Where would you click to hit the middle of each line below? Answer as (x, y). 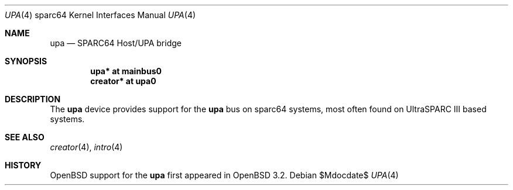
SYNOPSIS (26, 61)
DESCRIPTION (33, 99)
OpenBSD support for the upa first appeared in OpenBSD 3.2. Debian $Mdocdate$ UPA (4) (224, 175)
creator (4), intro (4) (86, 147)
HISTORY (23, 165)
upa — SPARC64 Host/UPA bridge (116, 43)
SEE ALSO (25, 137)
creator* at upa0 (123, 81)
